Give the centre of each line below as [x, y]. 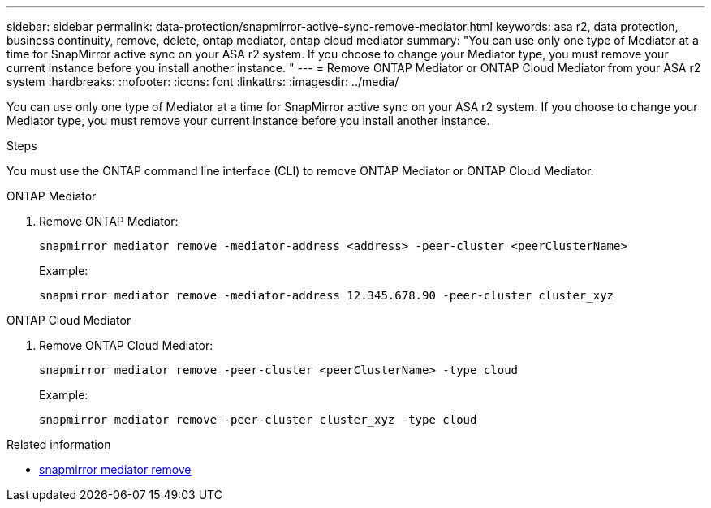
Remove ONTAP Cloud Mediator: [126, 345]
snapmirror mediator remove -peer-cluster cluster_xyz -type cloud [258, 420]
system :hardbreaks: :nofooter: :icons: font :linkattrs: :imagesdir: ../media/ [203, 82]
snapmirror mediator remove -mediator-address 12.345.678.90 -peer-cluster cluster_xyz [327, 295]
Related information [59, 444]
